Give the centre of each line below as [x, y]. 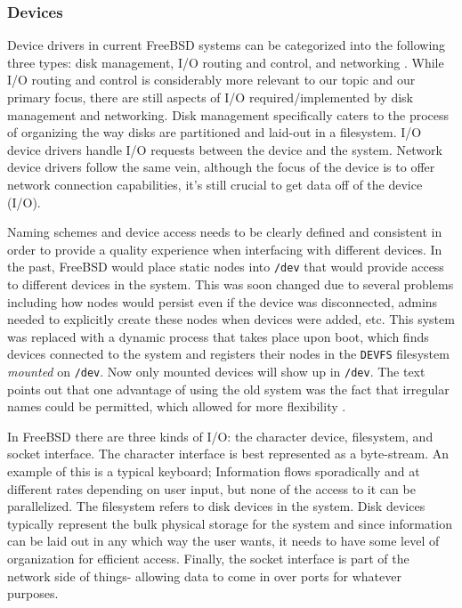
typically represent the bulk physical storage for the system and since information [230, 523]
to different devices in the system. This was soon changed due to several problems [231, 284]
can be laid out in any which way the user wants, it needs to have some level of [223, 541]
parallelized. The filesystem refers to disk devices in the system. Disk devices [216, 506]
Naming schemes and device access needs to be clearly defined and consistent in [225, 232]
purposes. [33, 593]
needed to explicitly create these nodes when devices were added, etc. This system [231, 319]
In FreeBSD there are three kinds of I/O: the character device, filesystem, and [220, 436]
